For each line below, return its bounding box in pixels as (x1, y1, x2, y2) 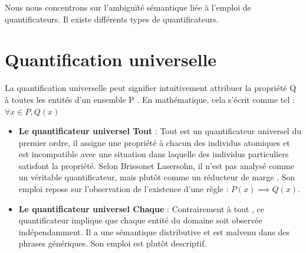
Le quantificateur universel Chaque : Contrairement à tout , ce (18, 202, 265, 215)
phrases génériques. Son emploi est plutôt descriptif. (18, 237, 207, 249)
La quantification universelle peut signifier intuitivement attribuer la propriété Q (5, 82, 297, 94)
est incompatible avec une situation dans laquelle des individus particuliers (18, 148, 289, 160)
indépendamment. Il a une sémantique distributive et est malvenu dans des (18, 225, 290, 238)
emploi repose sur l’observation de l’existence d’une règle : (18, 183, 229, 195)
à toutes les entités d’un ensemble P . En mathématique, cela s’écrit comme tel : (5, 93, 295, 105)
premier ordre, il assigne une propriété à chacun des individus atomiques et (18, 136, 290, 148)
